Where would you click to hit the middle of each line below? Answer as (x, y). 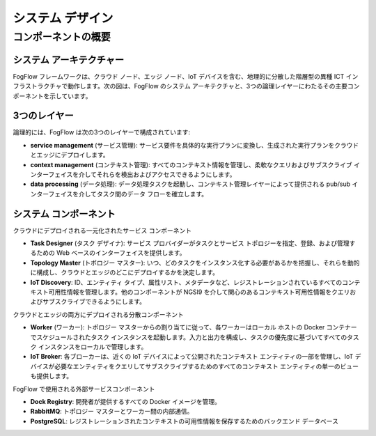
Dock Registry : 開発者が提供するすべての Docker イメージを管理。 (126, 401)
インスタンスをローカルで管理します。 (93, 347)
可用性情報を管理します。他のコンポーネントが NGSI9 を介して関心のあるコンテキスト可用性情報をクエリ (199, 292)
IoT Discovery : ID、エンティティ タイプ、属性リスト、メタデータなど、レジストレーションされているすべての (186, 282)
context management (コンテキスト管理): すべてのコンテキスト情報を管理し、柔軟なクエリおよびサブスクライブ (191, 164)
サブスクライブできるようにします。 (94, 302)
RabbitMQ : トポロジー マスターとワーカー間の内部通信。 (112, 412)
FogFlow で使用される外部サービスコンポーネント (84, 389)
